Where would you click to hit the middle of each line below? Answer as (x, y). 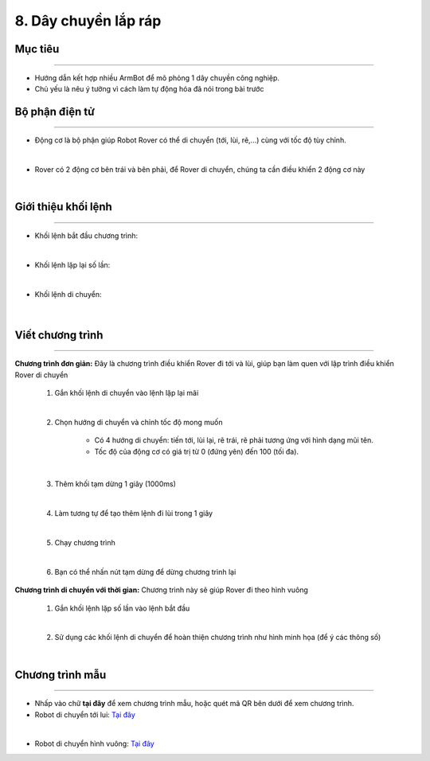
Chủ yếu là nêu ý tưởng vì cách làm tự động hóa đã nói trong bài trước (149, 88)
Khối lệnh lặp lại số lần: (72, 265)
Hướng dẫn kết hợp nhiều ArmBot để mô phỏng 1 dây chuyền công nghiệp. (157, 78)
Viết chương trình (59, 335)
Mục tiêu (37, 49)
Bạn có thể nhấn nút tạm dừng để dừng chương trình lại (145, 572)
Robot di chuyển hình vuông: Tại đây (94, 743)
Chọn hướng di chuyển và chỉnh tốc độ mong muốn (139, 422)
